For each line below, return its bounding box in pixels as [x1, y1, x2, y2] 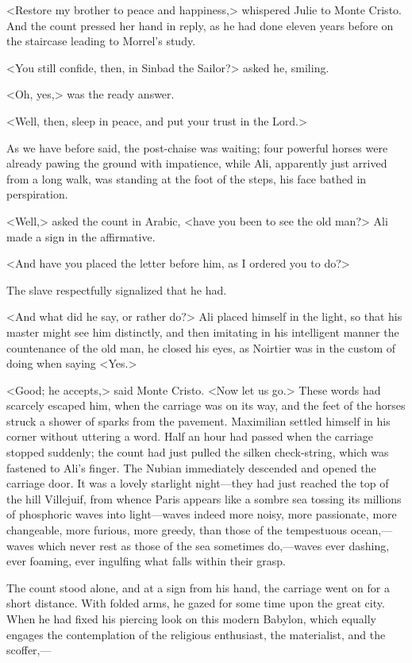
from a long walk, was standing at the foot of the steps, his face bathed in [6, 170, 367, 187]
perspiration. [6, 186, 68, 202]
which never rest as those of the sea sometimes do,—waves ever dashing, [37, 537, 390, 553]
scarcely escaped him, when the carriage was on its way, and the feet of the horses [6, 397, 406, 414]
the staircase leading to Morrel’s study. [6, 33, 196, 49]
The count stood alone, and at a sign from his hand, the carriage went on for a [6, 579, 390, 596]
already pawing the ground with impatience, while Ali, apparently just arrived [6, 155, 387, 172]
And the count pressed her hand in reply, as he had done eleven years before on [6, 17, 394, 33]
